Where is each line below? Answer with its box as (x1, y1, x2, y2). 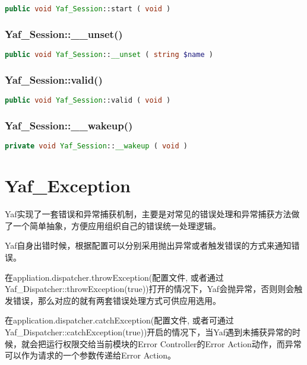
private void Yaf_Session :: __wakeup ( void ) (5, 142, 188, 151)
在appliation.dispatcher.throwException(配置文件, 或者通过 (5, 271, 224, 283)
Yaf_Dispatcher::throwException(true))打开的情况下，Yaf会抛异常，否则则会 (5, 283, 295, 295)
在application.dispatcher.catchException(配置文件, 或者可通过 (5, 314, 234, 326)
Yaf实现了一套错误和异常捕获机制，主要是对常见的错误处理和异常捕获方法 (5, 208, 292, 220)
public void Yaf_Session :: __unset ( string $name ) (5, 50, 213, 59)
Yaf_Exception (5, 173, 131, 198)
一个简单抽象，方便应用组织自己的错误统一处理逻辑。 (12, 219, 221, 231)
